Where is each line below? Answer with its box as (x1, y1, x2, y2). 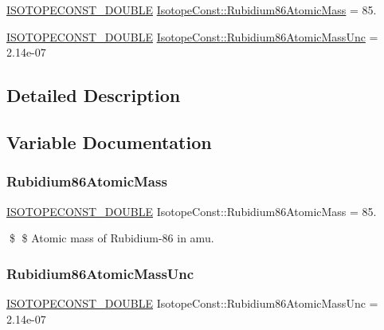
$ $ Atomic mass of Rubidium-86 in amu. (9, 230, 214, 246)
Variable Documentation (6, 129, 212, 154)
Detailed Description (6, 83, 181, 108)
